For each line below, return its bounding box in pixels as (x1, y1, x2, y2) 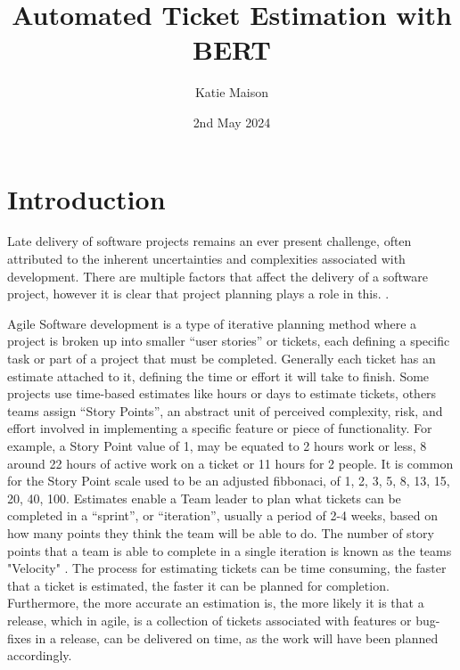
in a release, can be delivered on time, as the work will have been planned (35, 628, 439, 647)
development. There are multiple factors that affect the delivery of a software (7, 266, 429, 285)
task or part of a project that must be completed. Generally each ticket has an (7, 349, 436, 367)
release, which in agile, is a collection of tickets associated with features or (7, 610, 412, 629)
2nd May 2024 (193, 112, 271, 131)
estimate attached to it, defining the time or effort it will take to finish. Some (7, 366, 430, 385)
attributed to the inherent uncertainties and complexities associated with (7, 249, 406, 268)
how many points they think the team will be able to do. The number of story (7, 523, 434, 542)
